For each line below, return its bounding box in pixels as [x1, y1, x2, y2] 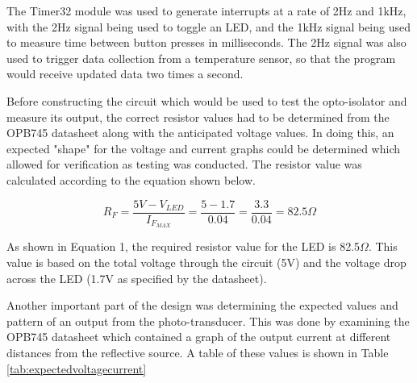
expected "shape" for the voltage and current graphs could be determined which [6, 139, 400, 156]
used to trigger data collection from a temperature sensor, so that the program [6, 49, 396, 66]
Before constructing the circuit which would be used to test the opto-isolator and [6, 92, 407, 109]
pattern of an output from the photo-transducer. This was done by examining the [6, 312, 410, 329]
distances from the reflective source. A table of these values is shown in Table [6, 344, 389, 361]
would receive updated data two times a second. [6, 65, 244, 82]
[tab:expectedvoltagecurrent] [6, 360, 147, 377]
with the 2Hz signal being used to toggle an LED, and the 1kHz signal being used [6, 18, 411, 35]
